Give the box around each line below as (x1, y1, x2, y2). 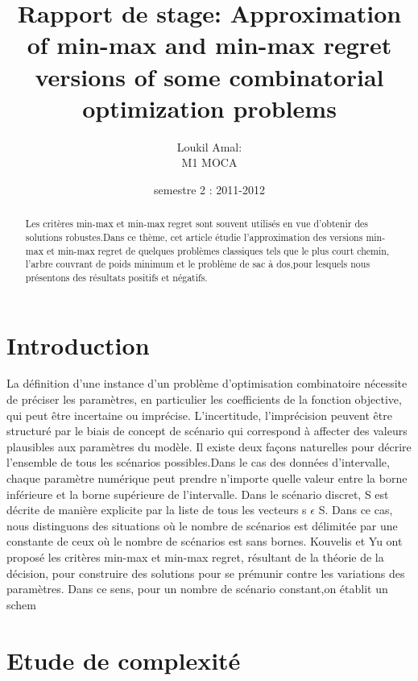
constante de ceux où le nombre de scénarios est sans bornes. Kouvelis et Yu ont (6, 533, 403, 550)
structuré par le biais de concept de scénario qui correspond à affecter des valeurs (6, 422, 408, 439)
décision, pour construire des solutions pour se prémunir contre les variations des (6, 564, 405, 581)
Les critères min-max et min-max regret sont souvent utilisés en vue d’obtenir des (25, 217, 368, 230)
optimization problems (82, 91, 337, 124)
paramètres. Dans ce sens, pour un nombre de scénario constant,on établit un (6, 580, 388, 597)
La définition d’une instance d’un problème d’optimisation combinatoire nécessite (6, 375, 408, 392)
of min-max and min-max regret (27, 28, 392, 61)
